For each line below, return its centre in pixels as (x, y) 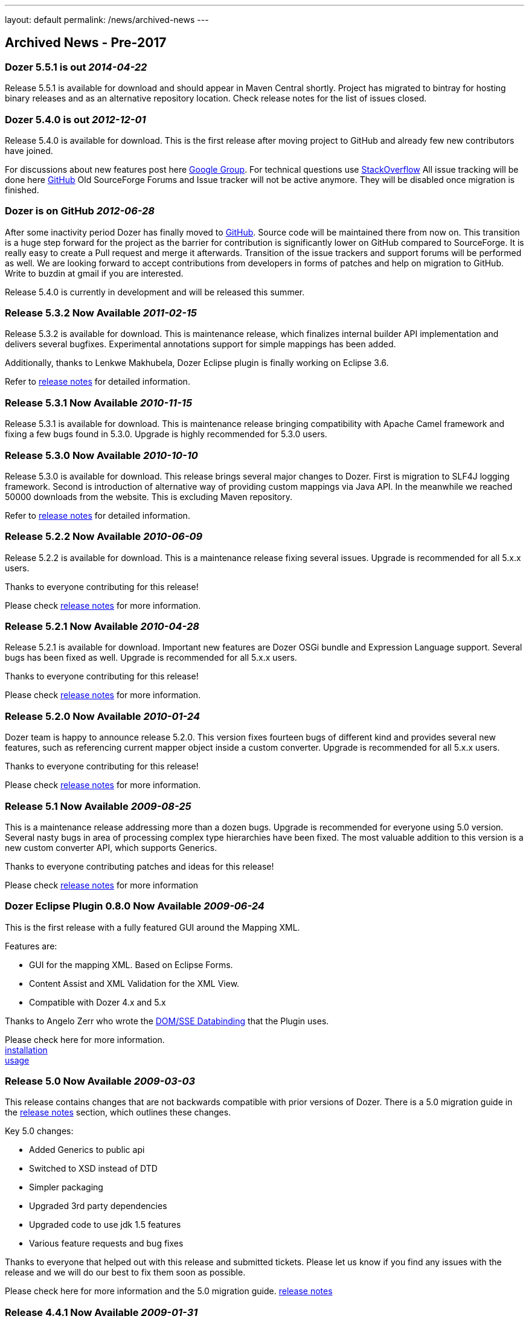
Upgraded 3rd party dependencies (98, 1206)
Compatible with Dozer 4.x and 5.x (98, 1002)
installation (26, 1050)
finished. (22, 190)
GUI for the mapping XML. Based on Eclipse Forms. (131, 964)
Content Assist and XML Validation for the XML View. (134, 983)
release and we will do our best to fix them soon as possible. (125, 1272)
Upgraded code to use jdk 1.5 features (105, 1225)
